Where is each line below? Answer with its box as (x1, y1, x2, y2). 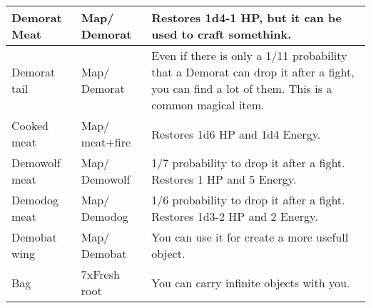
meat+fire (81, 134, 131, 150)
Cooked (11, 117, 49, 134)
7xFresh (81, 266, 120, 282)
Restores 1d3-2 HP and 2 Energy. (151, 208, 318, 224)
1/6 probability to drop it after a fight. (151, 192, 345, 208)
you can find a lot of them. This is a (151, 80, 332, 96)
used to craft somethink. (151, 26, 292, 42)
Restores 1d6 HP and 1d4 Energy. (151, 125, 321, 142)
